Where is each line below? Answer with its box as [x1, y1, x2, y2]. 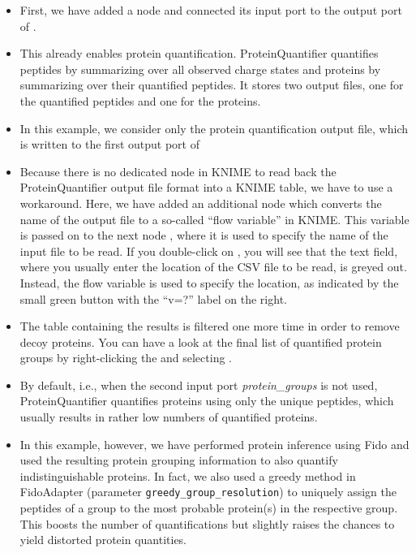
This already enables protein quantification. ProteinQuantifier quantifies [19, 45, 379, 62]
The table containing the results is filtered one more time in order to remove [19, 318, 400, 335]
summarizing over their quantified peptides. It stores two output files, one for [19, 76, 404, 93]
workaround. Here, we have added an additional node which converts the [19, 194, 382, 211]
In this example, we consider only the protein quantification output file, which [19, 119, 409, 136]
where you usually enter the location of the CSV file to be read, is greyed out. [19, 258, 407, 275]
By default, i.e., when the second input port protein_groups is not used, [19, 376, 378, 393]
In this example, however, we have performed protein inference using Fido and [19, 435, 410, 452]
